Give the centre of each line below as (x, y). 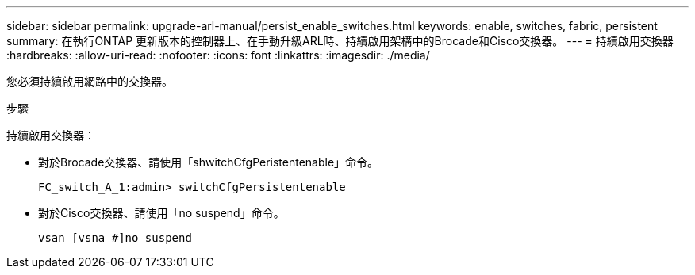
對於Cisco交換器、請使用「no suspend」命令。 (161, 213)
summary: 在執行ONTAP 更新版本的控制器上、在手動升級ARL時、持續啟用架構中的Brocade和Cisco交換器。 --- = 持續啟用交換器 (340, 41)
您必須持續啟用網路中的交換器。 (90, 81)
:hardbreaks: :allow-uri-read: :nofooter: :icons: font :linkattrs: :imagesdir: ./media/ (218, 55)
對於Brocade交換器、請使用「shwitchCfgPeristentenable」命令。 (209, 162)
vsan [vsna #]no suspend (115, 238)
